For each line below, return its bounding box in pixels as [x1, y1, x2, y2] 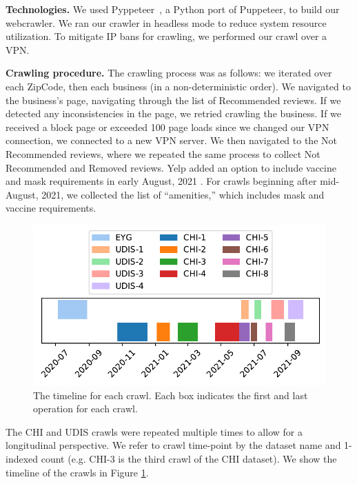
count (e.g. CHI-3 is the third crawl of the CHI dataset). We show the [41, 451, 337, 465]
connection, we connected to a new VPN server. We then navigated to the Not [6, 133, 337, 148]
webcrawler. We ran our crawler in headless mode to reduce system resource [6, 15, 327, 30]
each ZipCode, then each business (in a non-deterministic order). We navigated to [6, 79, 351, 93]
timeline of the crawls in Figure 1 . [6, 465, 149, 479]
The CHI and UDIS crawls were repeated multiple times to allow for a [6, 424, 303, 438]
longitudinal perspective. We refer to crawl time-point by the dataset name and [6, 438, 341, 452]
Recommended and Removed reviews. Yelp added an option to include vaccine [6, 160, 336, 174]
